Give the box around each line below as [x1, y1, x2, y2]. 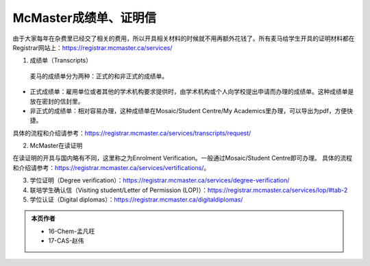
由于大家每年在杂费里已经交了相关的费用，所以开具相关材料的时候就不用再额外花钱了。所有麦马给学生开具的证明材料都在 [12, 34, 355, 43]
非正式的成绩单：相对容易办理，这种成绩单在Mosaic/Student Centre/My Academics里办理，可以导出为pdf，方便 [29, 106, 347, 114]
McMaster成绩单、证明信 [12, 10, 157, 25]
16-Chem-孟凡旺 [48, 227, 95, 235]
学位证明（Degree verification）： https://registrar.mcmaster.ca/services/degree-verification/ [29, 176, 290, 184]
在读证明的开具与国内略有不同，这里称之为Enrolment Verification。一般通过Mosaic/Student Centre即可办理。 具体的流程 [12, 154, 353, 162]
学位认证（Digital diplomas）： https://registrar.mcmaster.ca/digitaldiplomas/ [29, 195, 243, 204]
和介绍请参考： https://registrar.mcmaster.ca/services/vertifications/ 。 [12, 163, 210, 171]
